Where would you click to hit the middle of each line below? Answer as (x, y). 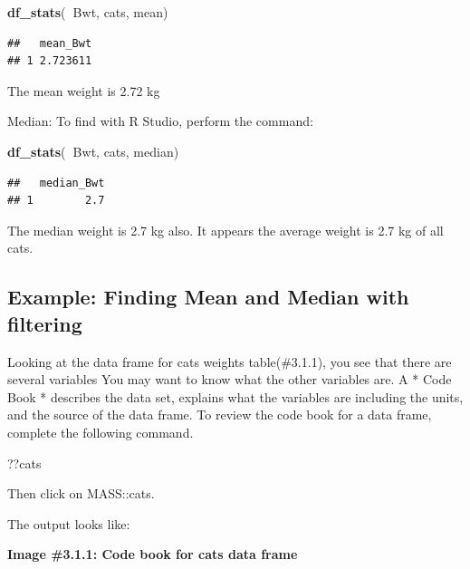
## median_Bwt (56, 183)
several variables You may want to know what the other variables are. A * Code (230, 379)
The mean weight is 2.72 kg (84, 90)
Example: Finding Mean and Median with (208, 297)
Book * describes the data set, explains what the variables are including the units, (235, 396)
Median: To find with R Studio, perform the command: (160, 121)
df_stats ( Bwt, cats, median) (93, 151)
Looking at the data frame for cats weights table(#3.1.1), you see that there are (230, 361)
